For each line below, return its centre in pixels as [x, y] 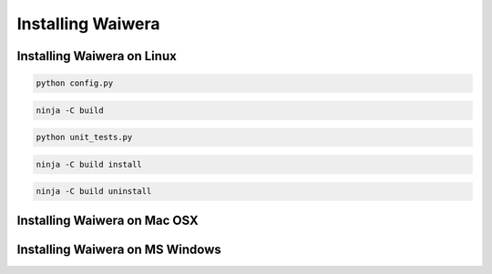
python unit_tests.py [84, 137]
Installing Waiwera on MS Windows [119, 249]
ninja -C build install [89, 164]
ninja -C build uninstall [94, 192]
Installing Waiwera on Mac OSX [108, 220]
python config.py [75, 83]
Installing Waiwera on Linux [97, 56]
